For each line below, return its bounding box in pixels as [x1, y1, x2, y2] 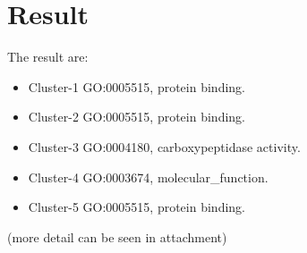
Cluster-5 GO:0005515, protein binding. [28, 198, 245, 216]
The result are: [7, 47, 89, 66]
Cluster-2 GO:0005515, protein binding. [28, 107, 245, 126]
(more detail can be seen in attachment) [7, 227, 227, 246]
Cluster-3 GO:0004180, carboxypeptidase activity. [28, 137, 301, 156]
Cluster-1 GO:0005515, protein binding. [28, 77, 245, 96]
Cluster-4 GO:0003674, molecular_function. [28, 167, 269, 186]
